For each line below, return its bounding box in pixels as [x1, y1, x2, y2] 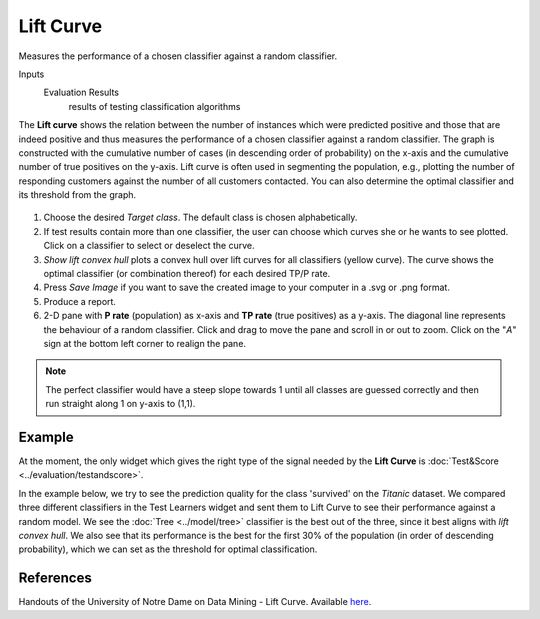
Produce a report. [43, 295, 117, 307]
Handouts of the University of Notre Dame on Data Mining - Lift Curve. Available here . [18, 596, 372, 608]
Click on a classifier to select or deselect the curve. [43, 240, 255, 252]
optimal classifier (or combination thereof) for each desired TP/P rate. [43, 268, 331, 280]
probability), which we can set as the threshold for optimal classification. [18, 543, 318, 555]
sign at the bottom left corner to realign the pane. [43, 337, 247, 349]
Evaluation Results [43, 86, 120, 99]
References [18, 570, 92, 587]
